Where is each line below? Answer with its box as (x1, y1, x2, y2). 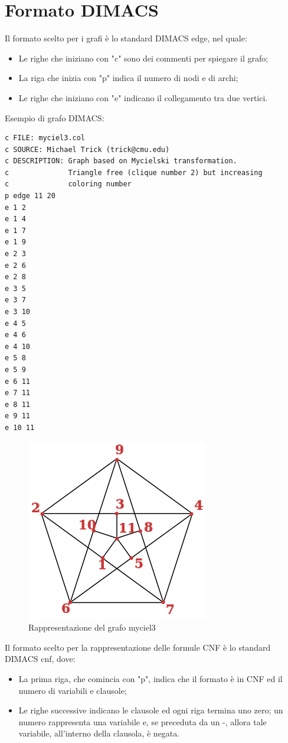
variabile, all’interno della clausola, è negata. (18, 727, 180, 739)
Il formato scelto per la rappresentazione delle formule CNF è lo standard (5, 641, 271, 653)
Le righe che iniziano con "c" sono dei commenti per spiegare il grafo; (18, 51, 269, 64)
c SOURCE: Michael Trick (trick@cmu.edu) (5, 145, 170, 154)
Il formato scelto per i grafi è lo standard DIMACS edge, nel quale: (5, 32, 247, 44)
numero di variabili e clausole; (18, 684, 127, 696)
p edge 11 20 (5, 192, 55, 201)
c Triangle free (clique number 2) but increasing (5, 168, 263, 177)
